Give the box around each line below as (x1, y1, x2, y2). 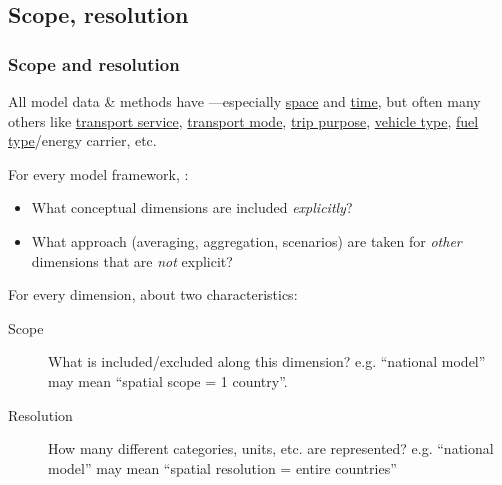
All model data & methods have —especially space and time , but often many (8, 91, 481, 111)
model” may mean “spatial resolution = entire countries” (48, 457, 397, 478)
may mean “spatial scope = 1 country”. (48, 370, 288, 391)
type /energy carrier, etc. (8, 130, 157, 151)
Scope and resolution (8, 51, 180, 76)
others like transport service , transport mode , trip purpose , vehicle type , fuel (8, 110, 479, 131)
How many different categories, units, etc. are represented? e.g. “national (48, 438, 494, 459)
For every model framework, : (8, 163, 189, 184)
